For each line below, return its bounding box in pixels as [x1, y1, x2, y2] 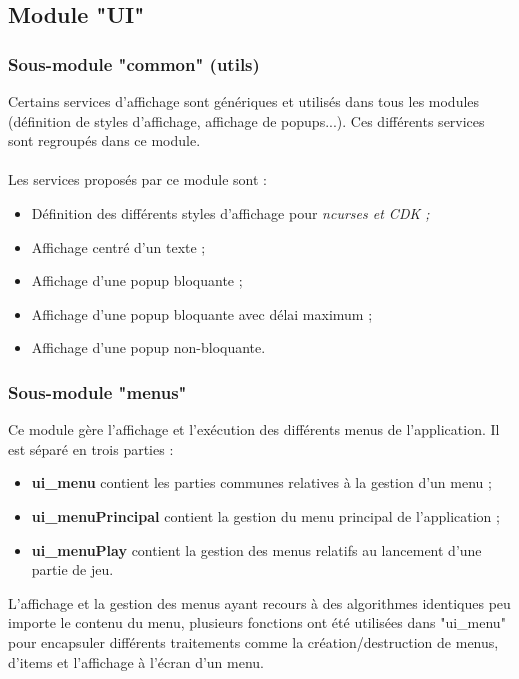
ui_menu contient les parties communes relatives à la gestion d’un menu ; [31, 472, 492, 493]
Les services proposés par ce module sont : [8, 169, 267, 190]
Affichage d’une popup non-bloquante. [31, 337, 266, 358]
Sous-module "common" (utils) [8, 51, 260, 76]
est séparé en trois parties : [8, 438, 174, 459]
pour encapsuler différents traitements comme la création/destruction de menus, [8, 631, 499, 652]
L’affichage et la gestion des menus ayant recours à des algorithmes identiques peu [8, 592, 511, 613]
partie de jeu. [31, 559, 114, 580]
